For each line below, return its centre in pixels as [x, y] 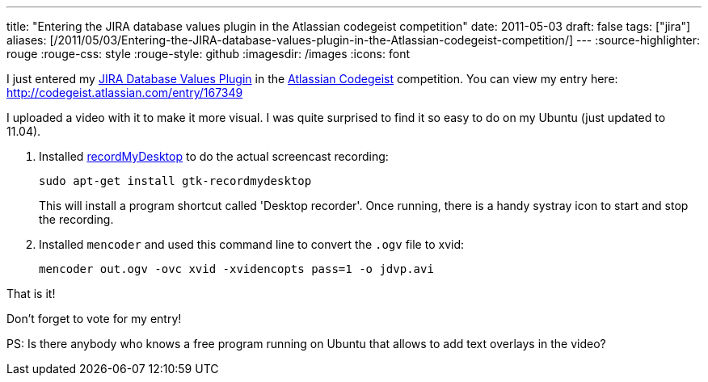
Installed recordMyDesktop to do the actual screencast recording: [214, 156]
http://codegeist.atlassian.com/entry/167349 [125, 92]
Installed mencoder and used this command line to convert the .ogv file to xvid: [252, 244]
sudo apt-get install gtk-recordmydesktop [175, 181]
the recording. [76, 219]
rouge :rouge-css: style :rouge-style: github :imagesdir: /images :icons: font [208, 54]
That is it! [31, 294]
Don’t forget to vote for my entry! [94, 319]
